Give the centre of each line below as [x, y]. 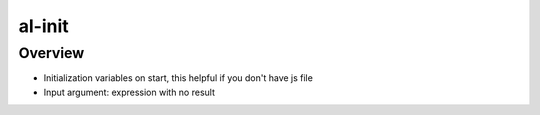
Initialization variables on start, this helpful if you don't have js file [178, 78]
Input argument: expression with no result [129, 92]
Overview [51, 53]
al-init [43, 26]
